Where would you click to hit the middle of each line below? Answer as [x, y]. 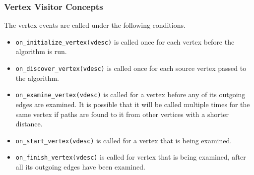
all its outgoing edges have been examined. [80, 167]
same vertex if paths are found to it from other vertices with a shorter [122, 114]
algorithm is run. [41, 51]
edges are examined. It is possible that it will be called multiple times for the [133, 104]
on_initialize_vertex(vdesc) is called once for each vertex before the [125, 41]
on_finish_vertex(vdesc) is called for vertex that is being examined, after [131, 157]
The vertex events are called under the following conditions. [95, 25]
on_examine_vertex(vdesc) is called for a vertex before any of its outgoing [130, 94]
